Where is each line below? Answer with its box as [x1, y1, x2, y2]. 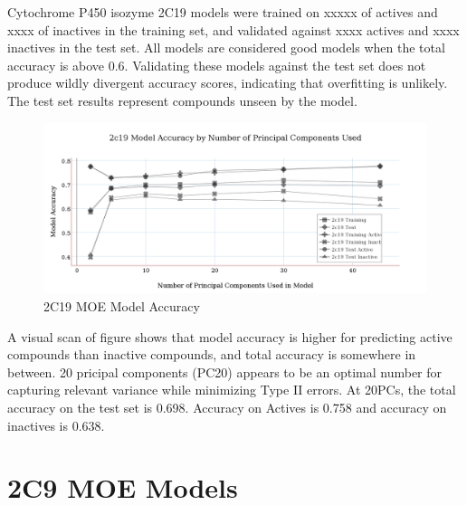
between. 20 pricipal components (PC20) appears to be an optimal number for [7, 362, 443, 381]
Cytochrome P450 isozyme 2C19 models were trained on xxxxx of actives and [7, 3, 438, 21]
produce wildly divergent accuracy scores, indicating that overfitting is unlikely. [7, 73, 448, 92]
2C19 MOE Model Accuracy [43, 296, 200, 315]
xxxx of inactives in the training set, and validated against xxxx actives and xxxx [7, 20, 460, 39]
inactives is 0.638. [7, 415, 105, 434]
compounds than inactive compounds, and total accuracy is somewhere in [7, 345, 416, 364]
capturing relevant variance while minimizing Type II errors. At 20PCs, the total [7, 380, 456, 399]
